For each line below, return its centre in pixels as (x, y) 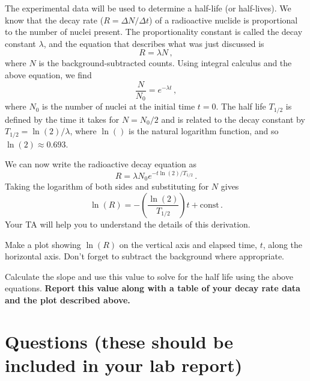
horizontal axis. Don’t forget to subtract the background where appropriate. (145, 256)
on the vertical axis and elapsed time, (188, 244)
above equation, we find (48, 74)
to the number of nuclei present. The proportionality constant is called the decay (154, 32)
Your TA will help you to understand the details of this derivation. (128, 224)
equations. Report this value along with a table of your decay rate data (153, 288)
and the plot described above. (68, 299)
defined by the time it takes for (62, 119)
